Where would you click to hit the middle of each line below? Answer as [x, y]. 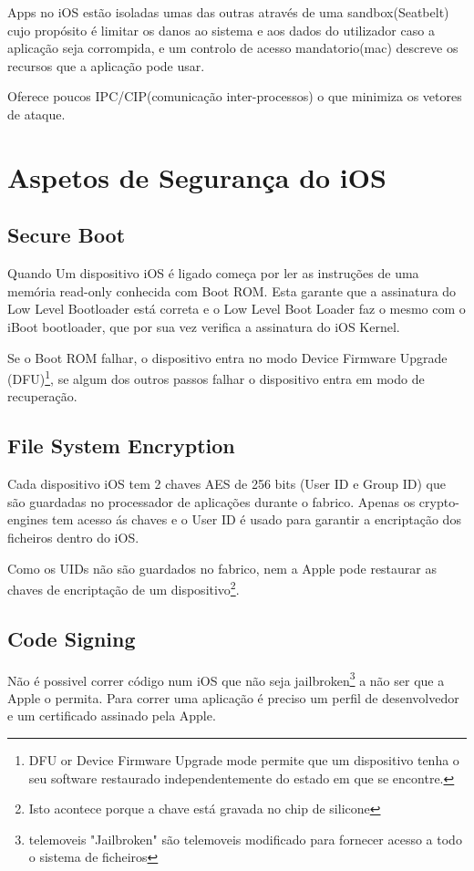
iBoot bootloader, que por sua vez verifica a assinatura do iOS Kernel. [204, 326]
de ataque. [36, 114]
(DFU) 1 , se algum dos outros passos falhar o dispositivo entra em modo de [216, 377]
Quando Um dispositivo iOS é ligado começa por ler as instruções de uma [213, 273]
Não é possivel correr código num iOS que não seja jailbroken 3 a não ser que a [226, 679]
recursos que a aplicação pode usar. [106, 65]
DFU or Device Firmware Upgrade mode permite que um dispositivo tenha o [244, 760]
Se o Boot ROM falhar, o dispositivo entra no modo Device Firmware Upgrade [227, 357]
